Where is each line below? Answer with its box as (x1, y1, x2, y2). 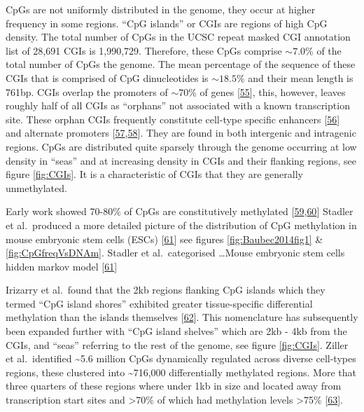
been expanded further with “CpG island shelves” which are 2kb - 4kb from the (6, 324, 347, 338)
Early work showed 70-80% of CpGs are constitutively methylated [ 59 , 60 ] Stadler (6, 204, 353, 219)
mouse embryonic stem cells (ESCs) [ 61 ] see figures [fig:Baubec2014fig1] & (6, 231, 323, 246)
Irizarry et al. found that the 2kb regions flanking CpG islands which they (6, 282, 325, 297)
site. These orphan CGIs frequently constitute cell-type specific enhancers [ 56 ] (6, 111, 340, 126)
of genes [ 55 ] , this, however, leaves (199, 84, 346, 99)
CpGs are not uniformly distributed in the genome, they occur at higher (6, 2, 316, 16)
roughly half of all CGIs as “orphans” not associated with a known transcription (6, 98, 350, 113)
